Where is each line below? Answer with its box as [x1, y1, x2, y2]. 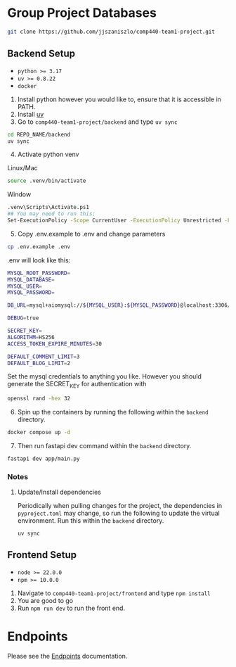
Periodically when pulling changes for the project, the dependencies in [17, 502, 223, 510]
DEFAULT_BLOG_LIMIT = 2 [7, 360, 71, 367]
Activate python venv [17, 150, 79, 159]
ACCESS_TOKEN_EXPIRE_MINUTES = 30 [7, 340, 102, 348]
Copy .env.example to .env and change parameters [17, 229, 166, 238]
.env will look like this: [7, 255, 71, 265]
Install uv [17, 110, 44, 118]
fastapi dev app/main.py [7, 455, 80, 462]
